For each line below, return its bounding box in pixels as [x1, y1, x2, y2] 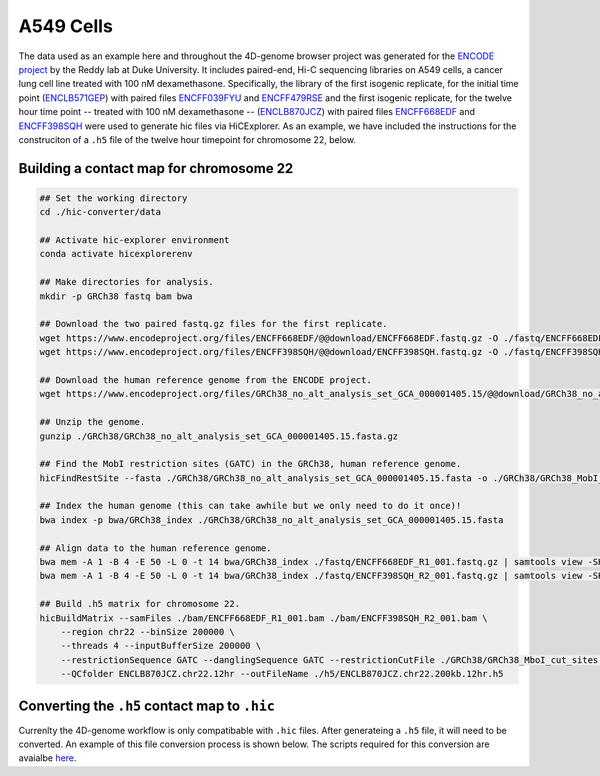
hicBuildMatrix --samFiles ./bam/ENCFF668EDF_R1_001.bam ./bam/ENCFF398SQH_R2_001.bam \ [39, 612, 489, 624]
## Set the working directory [39, 192, 188, 204]
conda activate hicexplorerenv [39, 248, 194, 260]
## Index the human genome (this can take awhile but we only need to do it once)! [39, 500, 462, 512]
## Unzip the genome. [39, 416, 146, 428]
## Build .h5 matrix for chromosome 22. [39, 598, 240, 610]
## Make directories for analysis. [39, 276, 214, 288]
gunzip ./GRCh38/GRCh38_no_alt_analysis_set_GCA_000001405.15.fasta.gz [39, 430, 399, 442]
